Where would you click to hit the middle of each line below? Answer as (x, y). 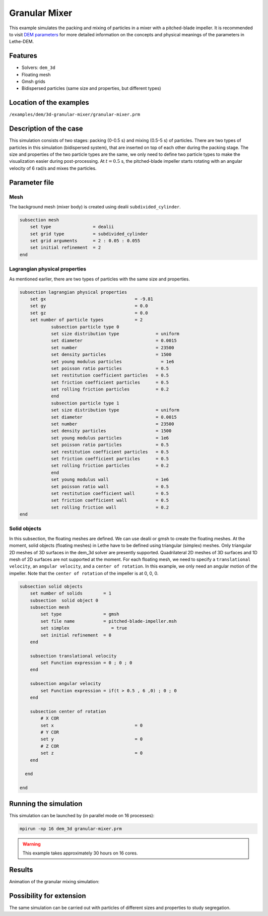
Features (23, 56)
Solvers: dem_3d (38, 67)
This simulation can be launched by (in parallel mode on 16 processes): (82, 815)
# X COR (50, 719)
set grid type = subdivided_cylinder (89, 234)
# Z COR (50, 746)
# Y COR (50, 732)
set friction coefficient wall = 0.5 (110, 500)
